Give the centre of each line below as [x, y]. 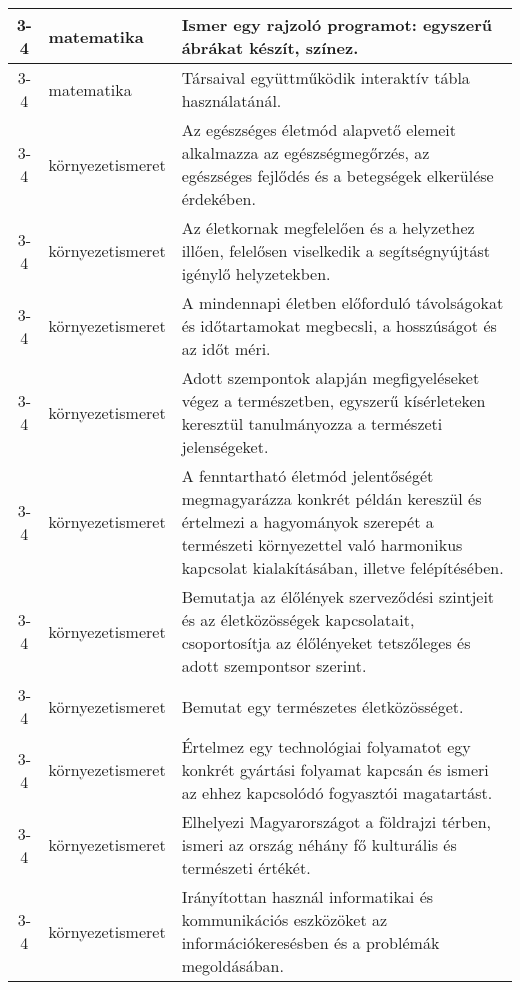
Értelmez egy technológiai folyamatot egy [326, 746]
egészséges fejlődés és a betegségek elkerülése [337, 175]
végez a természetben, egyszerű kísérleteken [333, 400]
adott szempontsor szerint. [274, 665]
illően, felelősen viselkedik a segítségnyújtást [336, 250]
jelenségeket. [225, 446]
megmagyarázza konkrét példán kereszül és [331, 498]
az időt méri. [226, 348]
